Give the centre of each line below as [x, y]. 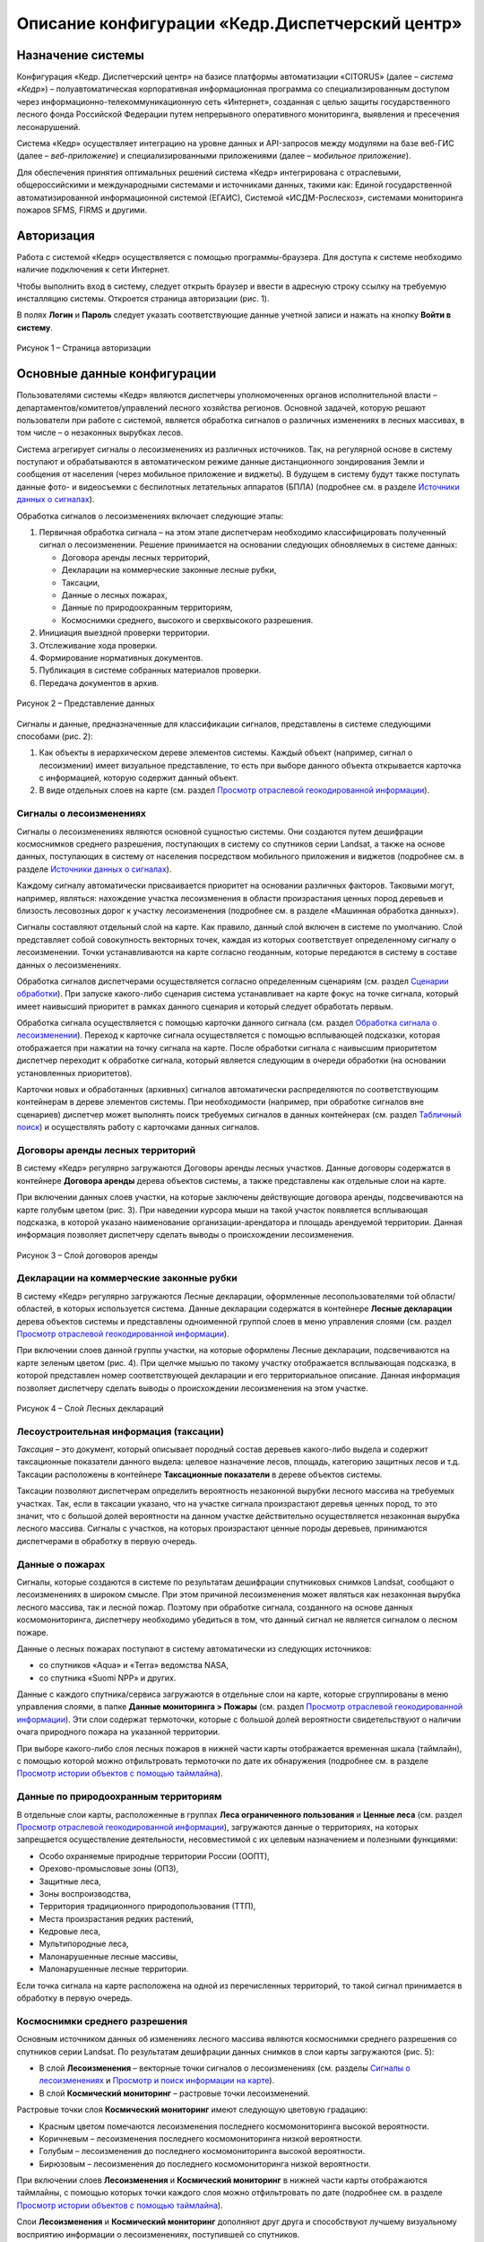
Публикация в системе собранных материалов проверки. [150, 670]
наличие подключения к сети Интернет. [93, 270]
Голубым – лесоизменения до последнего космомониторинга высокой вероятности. [202, 2151]
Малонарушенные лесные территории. [114, 1969]
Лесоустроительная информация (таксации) [120, 1431]
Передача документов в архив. [99, 682]
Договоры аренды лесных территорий [106, 1150]
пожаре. [33, 1632]
